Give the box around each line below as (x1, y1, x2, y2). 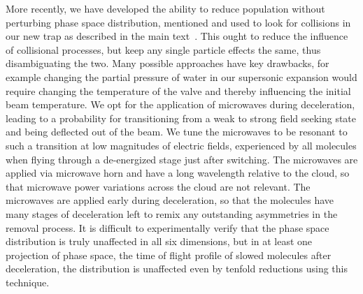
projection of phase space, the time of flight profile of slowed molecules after (6, 247, 332, 262)
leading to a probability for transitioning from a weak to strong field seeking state (6, 110, 357, 125)
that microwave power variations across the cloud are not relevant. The (6, 179, 311, 193)
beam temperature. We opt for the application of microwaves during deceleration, (6, 97, 355, 112)
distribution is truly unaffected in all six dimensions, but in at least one (6, 234, 313, 249)
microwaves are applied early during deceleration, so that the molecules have (6, 193, 334, 207)
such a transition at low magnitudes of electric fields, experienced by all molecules (6, 138, 357, 152)
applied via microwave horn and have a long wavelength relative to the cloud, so (6, 166, 350, 180)
